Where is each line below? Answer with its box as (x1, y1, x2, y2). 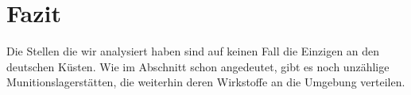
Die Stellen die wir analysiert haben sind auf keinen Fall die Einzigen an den (6, 43, 380, 59)
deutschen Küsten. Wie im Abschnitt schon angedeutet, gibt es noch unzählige (6, 58, 390, 74)
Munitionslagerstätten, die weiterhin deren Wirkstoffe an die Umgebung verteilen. (6, 74, 405, 90)
